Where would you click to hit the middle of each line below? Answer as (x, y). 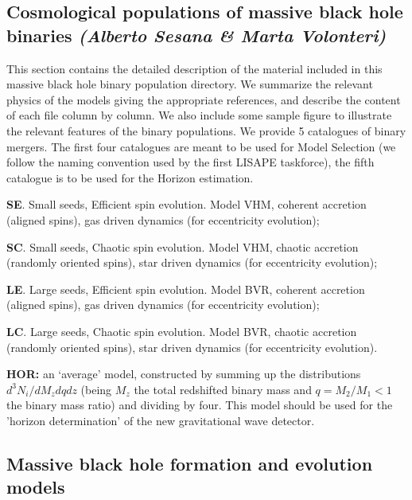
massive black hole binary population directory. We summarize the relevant (190, 84)
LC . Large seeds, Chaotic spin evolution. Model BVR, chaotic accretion (182, 331)
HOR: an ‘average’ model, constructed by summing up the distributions (184, 374)
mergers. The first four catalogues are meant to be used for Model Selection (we (201, 146)
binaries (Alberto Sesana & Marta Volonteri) (196, 35)
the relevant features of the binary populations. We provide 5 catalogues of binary (206, 130)
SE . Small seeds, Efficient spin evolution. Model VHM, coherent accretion (187, 204)
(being (96, 389)
